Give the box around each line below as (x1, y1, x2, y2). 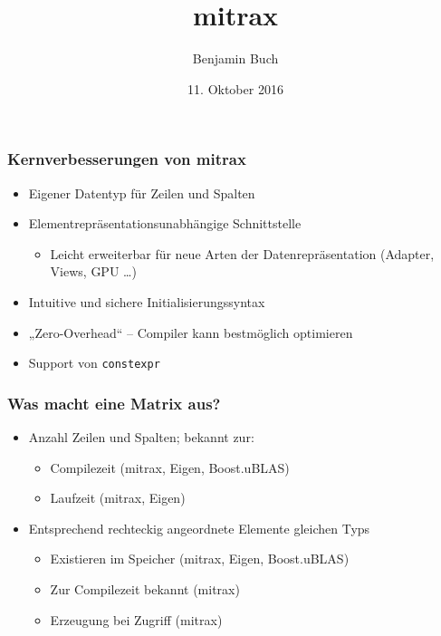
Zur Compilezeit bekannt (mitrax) (50, 580, 240, 599)
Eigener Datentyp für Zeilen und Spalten (28, 183, 255, 202)
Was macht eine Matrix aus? (7, 391, 221, 414)
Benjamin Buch (192, 49, 279, 68)
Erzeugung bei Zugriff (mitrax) (50, 610, 223, 629)
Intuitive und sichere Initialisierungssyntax (28, 292, 265, 311)
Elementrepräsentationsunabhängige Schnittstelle (28, 214, 302, 233)
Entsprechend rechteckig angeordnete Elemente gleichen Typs (28, 518, 370, 537)
